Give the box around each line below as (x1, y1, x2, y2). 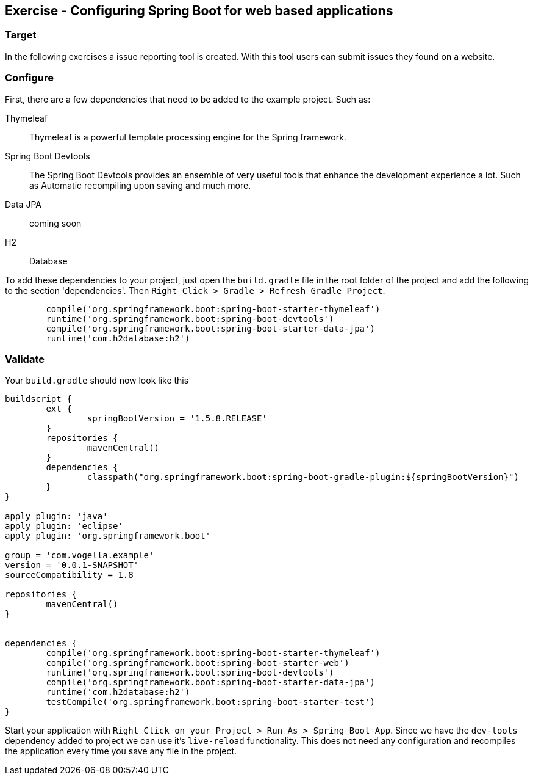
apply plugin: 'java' (5, 511, 108, 522)
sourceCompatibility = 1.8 (5, 570, 134, 580)
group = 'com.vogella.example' (5, 550, 154, 561)
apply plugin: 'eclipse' (5, 521, 123, 531)
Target (5, 29, 37, 42)
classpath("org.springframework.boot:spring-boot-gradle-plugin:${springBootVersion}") (87, 472, 519, 483)
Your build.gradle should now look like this (5, 375, 189, 386)
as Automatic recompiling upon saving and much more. (29, 180, 251, 191)
